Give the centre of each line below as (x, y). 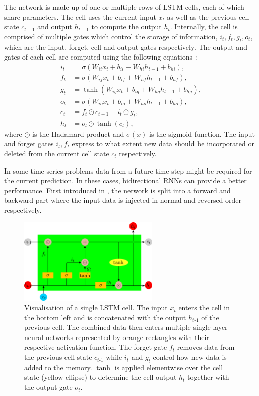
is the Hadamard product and (78, 133)
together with (208, 377)
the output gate (48, 387)
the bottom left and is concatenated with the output (105, 317)
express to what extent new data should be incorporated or (163, 144)
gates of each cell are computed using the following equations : (101, 57)
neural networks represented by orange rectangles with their (117, 337)
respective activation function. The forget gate (96, 347)
